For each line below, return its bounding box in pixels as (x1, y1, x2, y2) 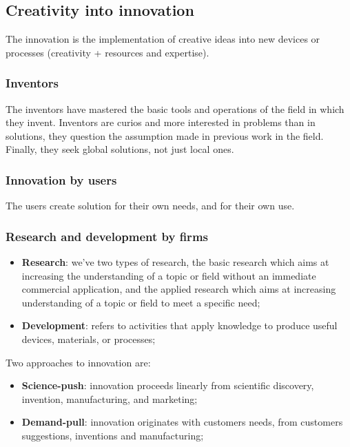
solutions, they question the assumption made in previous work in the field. (6, 128, 324, 143)
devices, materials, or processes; (21, 331, 156, 346)
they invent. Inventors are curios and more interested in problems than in (6, 115, 316, 129)
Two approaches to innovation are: (6, 355, 151, 369)
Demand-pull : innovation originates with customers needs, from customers (21, 415, 343, 429)
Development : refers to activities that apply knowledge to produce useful (21, 318, 338, 333)
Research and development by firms (6, 227, 208, 245)
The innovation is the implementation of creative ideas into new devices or (6, 32, 320, 46)
